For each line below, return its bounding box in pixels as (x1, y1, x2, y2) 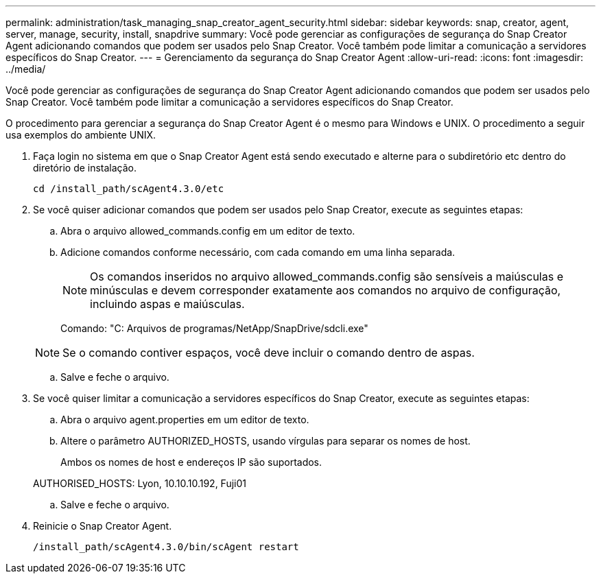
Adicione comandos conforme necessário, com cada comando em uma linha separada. (60, 246, 456, 258)
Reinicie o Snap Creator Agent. (33, 520, 172, 532)
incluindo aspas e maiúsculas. (90, 297, 245, 311)
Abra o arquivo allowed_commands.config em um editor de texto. (60, 225, 355, 237)
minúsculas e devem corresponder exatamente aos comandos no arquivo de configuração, (90, 283, 561, 297)
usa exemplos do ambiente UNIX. (5, 129, 156, 141)
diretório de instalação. (33, 162, 137, 174)
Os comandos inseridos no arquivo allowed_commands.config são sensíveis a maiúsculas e (90, 270, 563, 283)
